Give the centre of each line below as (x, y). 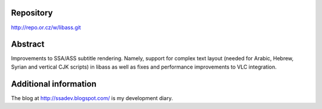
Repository (32, 13)
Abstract (28, 44)
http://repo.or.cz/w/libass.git (46, 27)
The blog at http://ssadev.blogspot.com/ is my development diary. (92, 98)
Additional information (54, 84)
